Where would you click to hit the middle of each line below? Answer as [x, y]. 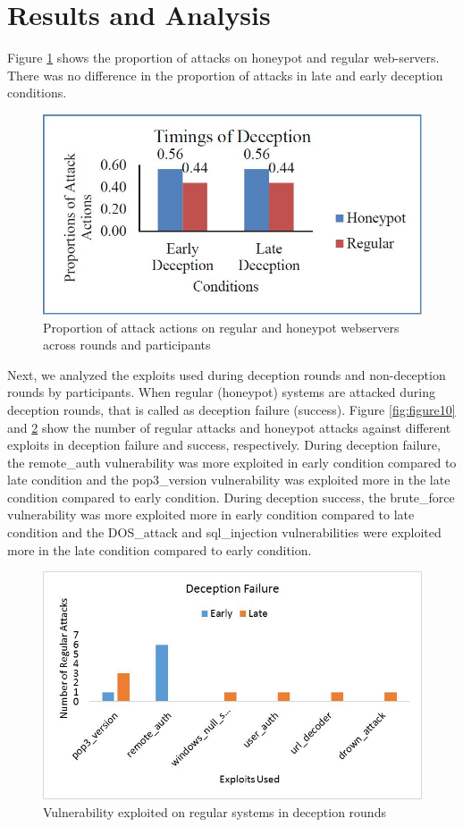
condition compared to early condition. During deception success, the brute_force [231, 497]
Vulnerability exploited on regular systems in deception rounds [215, 811]
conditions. [37, 93]
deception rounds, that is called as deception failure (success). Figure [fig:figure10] [231, 409]
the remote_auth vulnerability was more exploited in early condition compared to [232, 462]
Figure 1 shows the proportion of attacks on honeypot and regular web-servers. [223, 58]
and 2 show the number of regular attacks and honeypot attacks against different [229, 427]
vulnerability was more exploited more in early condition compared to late [211, 515]
